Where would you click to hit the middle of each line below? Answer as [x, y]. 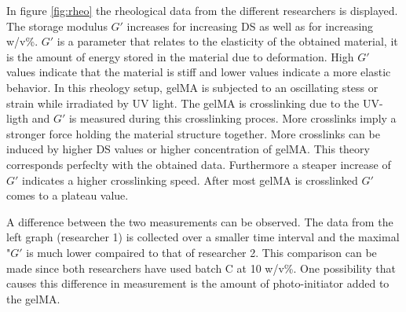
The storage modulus [57, 26]
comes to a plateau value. [68, 195]
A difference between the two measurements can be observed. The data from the [200, 221]
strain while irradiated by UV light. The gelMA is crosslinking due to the [183, 103]
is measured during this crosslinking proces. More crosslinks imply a [232, 118]
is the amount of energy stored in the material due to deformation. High [180, 56]
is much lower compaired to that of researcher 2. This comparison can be [201, 252]
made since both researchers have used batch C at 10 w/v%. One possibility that [201, 268]
